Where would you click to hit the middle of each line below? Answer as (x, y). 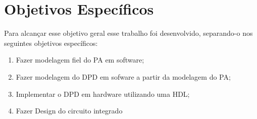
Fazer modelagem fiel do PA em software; (80, 60)
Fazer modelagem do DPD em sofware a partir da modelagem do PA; (123, 76)
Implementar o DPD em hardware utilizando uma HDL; (103, 94)
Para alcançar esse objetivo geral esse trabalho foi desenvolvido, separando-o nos (128, 33)
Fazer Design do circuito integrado (69, 111)
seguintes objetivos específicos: (51, 43)
